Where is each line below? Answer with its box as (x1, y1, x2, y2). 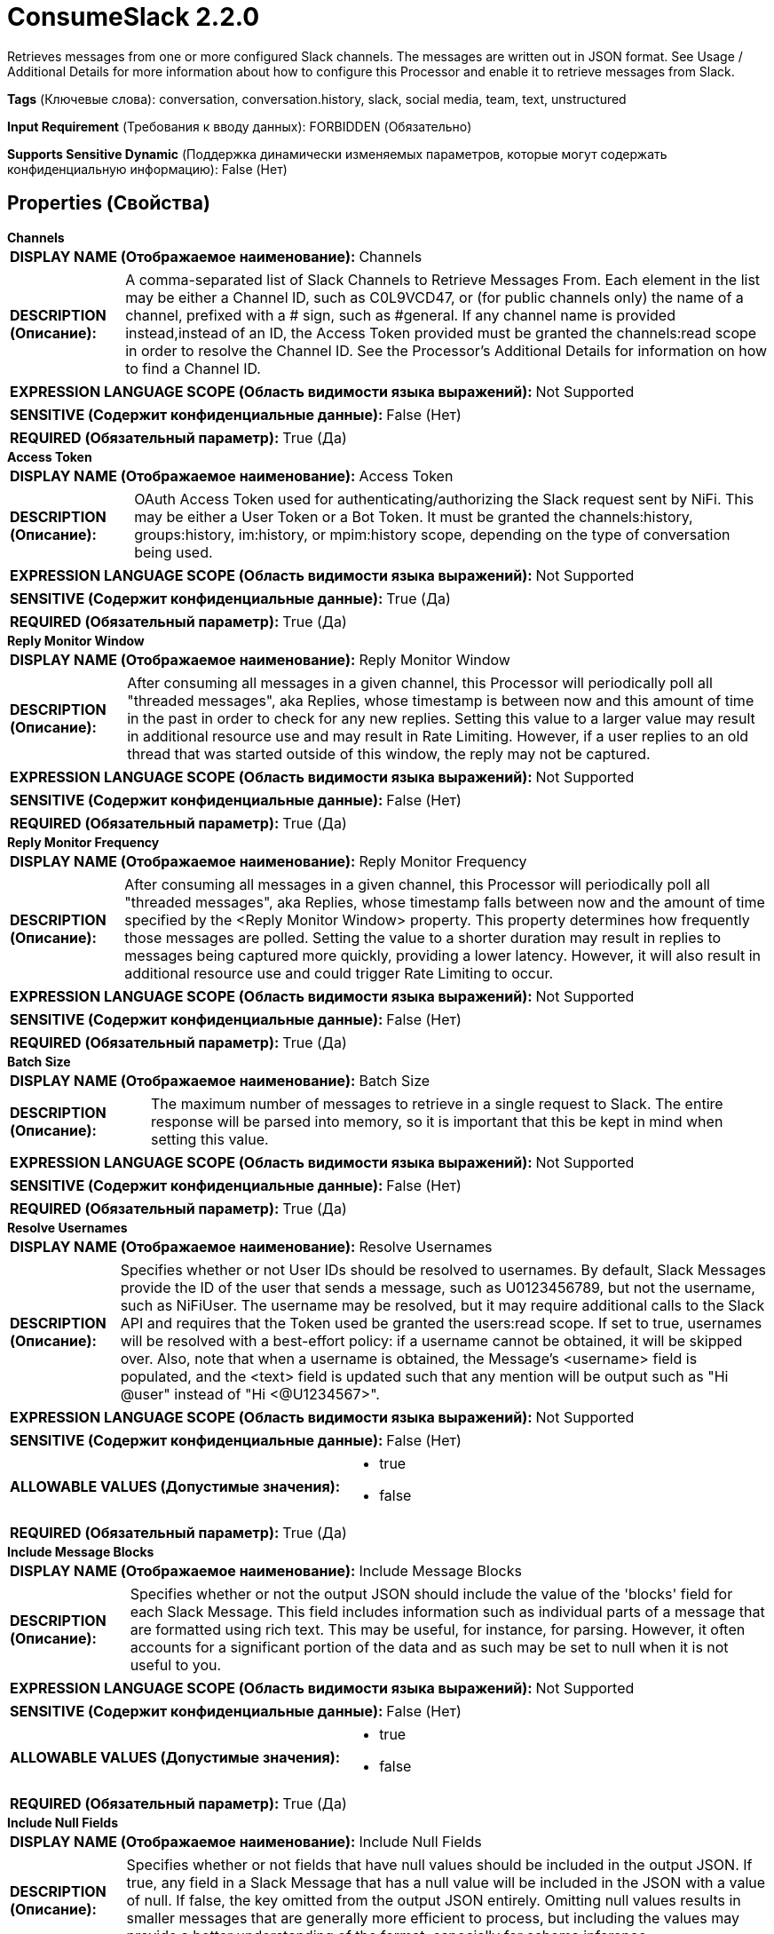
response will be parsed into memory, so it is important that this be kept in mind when (151, 1112, 723, 1130)
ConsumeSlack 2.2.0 (7, 2, 260, 32)
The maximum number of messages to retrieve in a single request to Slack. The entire (151, 1094, 723, 1113)
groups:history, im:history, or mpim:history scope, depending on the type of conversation (134, 525, 731, 543)
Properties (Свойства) (7, 192, 210, 215)
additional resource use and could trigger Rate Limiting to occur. (124, 963, 554, 982)
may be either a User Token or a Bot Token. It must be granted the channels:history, (134, 507, 693, 526)
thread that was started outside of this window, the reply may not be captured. (127, 744, 651, 763)
